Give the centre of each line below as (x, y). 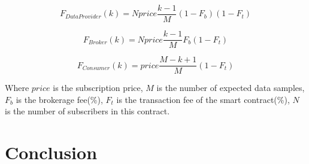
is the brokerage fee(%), (59, 99)
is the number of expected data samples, (231, 88)
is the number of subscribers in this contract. (87, 111)
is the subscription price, (98, 88)
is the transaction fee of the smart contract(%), (203, 99)
